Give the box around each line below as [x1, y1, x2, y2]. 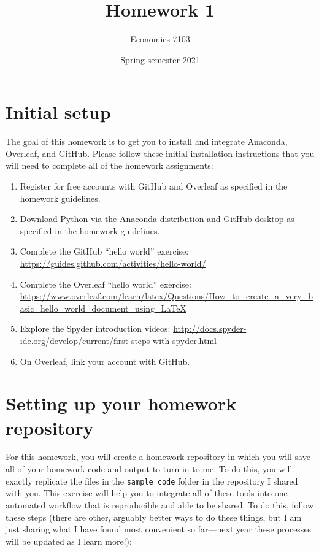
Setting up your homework [6, 391, 237, 416]
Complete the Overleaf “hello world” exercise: [20, 277, 191, 290]
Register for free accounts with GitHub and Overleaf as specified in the [20, 180, 288, 193]
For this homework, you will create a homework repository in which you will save [6, 450, 310, 463]
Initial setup [6, 99, 111, 125]
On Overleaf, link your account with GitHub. [20, 355, 190, 367]
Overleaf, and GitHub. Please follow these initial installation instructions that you [6, 147, 315, 159]
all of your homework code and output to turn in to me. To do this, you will [6, 462, 293, 475]
